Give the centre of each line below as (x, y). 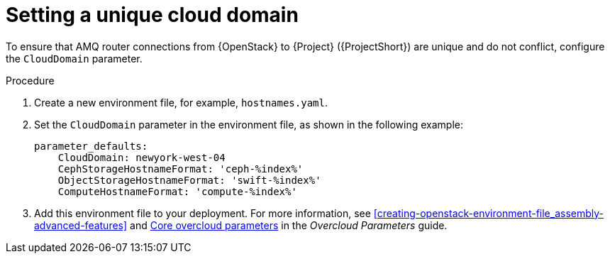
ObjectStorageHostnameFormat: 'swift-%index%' (189, 180)
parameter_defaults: (91, 146)
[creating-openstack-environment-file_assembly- (488, 213)
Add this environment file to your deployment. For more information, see (203, 213)
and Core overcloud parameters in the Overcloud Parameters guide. (289, 225)
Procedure (30, 80)
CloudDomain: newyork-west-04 (142, 157)
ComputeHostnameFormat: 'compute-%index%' (177, 191)
